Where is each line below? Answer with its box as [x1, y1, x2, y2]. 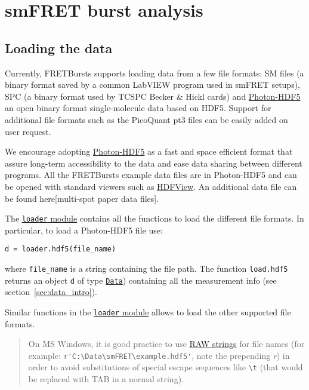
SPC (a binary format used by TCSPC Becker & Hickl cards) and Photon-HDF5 [5, 90, 301, 102]
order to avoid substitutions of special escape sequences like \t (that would [28, 361, 303, 373]
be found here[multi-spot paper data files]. [5, 192, 159, 204]
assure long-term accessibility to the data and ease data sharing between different [5, 156, 302, 169]
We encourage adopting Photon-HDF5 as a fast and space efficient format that [5, 145, 293, 158]
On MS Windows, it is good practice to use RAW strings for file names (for [28, 337, 305, 350]
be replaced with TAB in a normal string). [28, 373, 184, 385]
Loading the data [5, 38, 113, 57]
